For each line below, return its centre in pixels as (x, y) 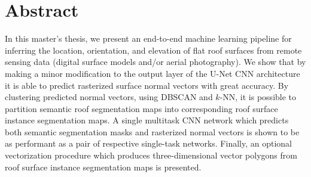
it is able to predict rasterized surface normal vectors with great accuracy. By (147, 85)
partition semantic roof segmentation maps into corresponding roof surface (141, 108)
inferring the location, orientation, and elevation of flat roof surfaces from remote (153, 50)
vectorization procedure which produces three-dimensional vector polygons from (151, 155)
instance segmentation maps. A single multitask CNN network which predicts (147, 120)
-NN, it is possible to (258, 97)
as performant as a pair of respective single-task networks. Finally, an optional (148, 143)
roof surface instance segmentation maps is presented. (103, 167)
